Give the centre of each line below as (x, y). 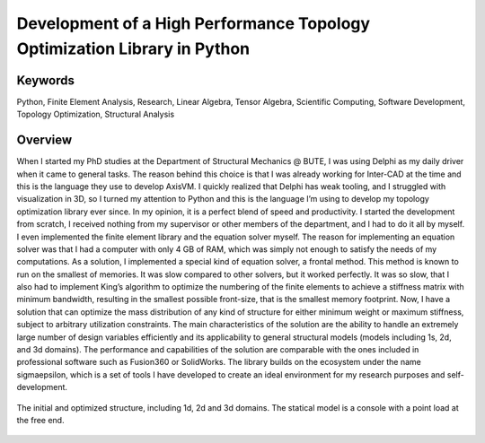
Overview (44, 140)
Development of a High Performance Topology (194, 23)
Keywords (46, 80)
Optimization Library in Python (133, 48)
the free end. (40, 420)
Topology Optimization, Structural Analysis (96, 114)
